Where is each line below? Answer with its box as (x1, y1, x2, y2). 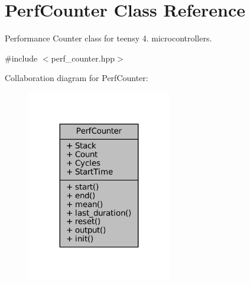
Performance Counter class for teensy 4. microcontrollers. (5, 32, 212, 44)
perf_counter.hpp (51, 51, 115, 64)
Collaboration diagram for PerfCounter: (5, 72, 148, 84)
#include (5, 51, 38, 64)
